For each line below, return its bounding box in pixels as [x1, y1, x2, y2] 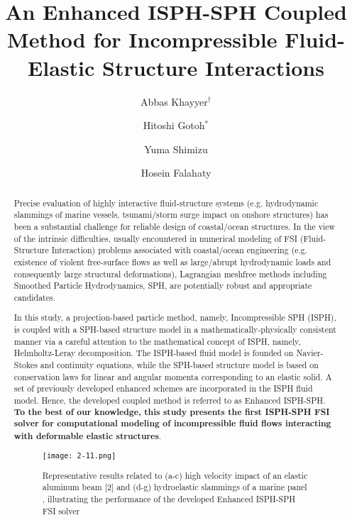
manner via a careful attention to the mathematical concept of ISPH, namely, [13, 335, 301, 347]
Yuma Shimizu [144, 141, 208, 156]
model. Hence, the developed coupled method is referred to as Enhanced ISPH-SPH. [13, 394, 326, 406]
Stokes [13, 359, 38, 371]
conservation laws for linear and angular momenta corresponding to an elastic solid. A [13, 370, 332, 382]
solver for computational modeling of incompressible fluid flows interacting [13, 417, 331, 430]
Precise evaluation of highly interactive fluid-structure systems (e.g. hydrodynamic [13, 197, 319, 209]
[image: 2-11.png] [42, 451, 116, 460]
